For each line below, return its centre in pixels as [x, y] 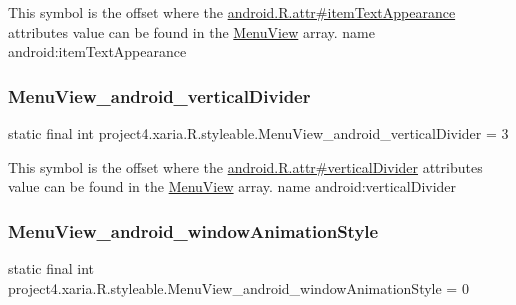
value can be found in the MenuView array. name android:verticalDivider [232, 186]
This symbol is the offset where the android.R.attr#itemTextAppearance [232, 12]
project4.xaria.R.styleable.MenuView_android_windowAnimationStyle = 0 [238, 287]
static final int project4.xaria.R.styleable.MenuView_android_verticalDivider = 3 [258, 133]
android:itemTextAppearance [97, 51]
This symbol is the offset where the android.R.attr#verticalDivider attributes [245, 166]
